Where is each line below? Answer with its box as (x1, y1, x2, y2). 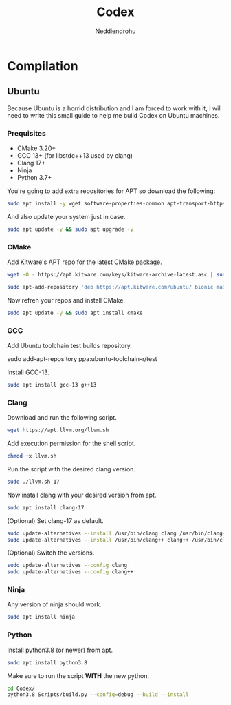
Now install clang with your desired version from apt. (7, 491, 157, 499)
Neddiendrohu (95, 27, 136, 35)
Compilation (7, 58, 78, 74)
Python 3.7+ (16, 174, 52, 182)
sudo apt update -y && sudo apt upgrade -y (7, 225, 134, 233)
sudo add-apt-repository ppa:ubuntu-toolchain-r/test (7, 355, 157, 363)
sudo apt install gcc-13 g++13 (7, 382, 97, 389)
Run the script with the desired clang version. (7, 464, 136, 473)
